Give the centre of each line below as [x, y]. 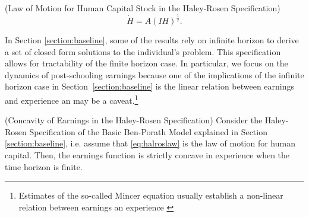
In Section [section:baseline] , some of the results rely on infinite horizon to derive [152, 39]
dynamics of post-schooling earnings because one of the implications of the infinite [154, 74]
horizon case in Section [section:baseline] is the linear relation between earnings [150, 86]
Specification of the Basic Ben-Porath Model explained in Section [148, 131]
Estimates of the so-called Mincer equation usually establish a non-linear [151, 195]
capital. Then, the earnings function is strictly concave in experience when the [147, 154]
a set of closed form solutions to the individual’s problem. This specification [143, 51]
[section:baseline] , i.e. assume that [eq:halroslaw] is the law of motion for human [150, 143]
